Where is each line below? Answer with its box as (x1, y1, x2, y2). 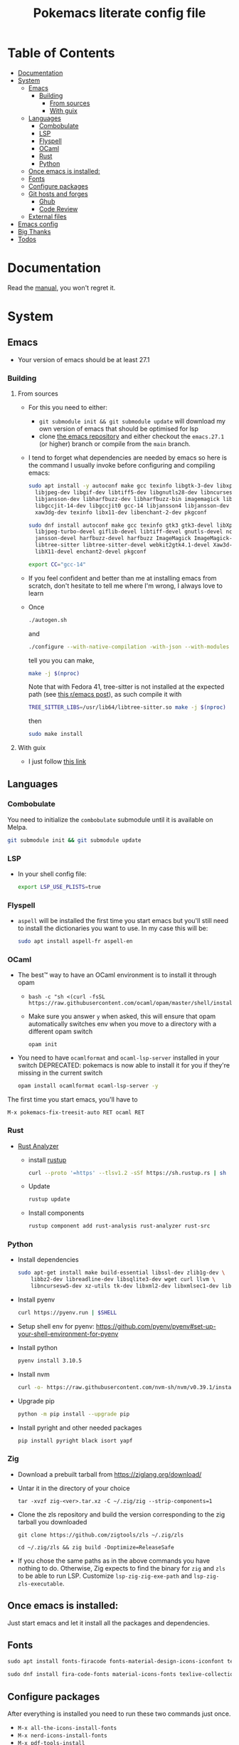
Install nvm (17, 1370, 50, 1378)
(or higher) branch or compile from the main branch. (38, 440, 191, 448)
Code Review (38, 204, 78, 213)
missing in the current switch (17, 1069, 103, 1077)
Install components (28, 1208, 85, 1218)
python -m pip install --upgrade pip (17, 1411, 130, 1418)
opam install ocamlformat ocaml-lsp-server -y (17, 1082, 159, 1090)
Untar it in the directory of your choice (17, 1484, 130, 1492)
